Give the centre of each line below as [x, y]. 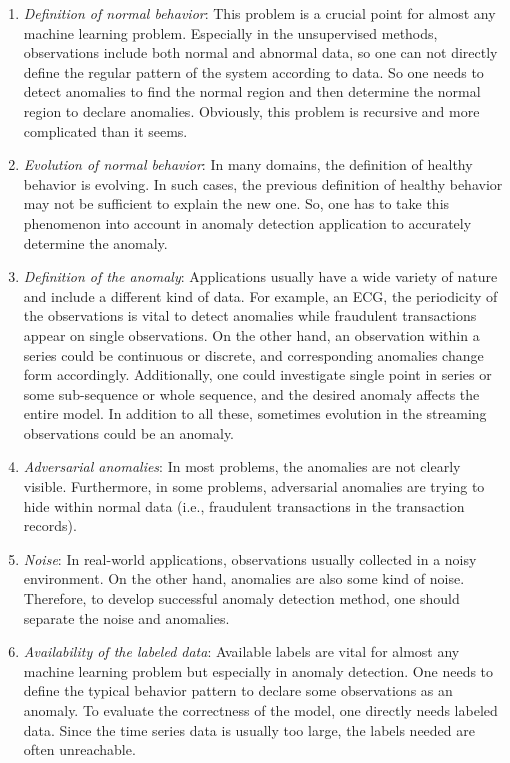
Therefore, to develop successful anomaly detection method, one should [241, 598]
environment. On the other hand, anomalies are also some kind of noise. [244, 578]
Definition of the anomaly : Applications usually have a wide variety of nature [260, 276]
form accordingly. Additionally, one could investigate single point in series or [257, 374]
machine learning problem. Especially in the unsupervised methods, [230, 32]
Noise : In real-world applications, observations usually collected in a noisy [250, 558]
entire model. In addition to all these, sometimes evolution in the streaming [255, 413]
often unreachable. [79, 749]
